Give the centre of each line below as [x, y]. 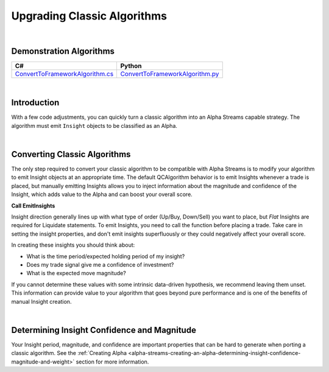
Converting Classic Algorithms [71, 154]
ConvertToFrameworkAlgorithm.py [170, 74]
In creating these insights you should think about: [73, 245]
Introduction [35, 103]
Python [131, 66]
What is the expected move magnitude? [76, 273]
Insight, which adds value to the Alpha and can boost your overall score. [102, 194]
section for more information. [112, 362]
